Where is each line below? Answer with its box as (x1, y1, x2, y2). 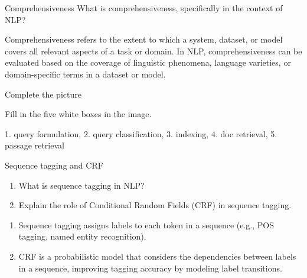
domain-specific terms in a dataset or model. (5, 67, 166, 80)
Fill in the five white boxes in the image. (5, 108, 152, 120)
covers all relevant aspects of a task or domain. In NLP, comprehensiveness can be (5, 44, 302, 57)
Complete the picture (5, 88, 81, 100)
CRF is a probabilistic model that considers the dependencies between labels (18, 250, 296, 262)
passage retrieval (5, 139, 64, 151)
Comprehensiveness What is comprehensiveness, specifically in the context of (5, 2, 283, 14)
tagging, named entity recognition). (18, 230, 146, 243)
